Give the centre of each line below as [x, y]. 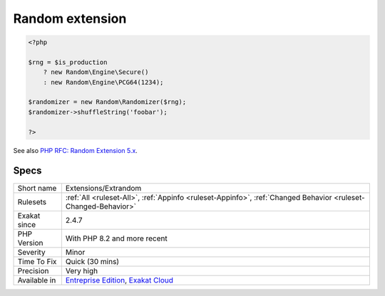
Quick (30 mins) [92, 261]
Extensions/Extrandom [103, 188]
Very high [82, 270]
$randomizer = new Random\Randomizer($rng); [107, 102]
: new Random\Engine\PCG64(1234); [103, 82]
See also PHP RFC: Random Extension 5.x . [76, 150]
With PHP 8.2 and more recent [116, 238]
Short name [37, 188]
